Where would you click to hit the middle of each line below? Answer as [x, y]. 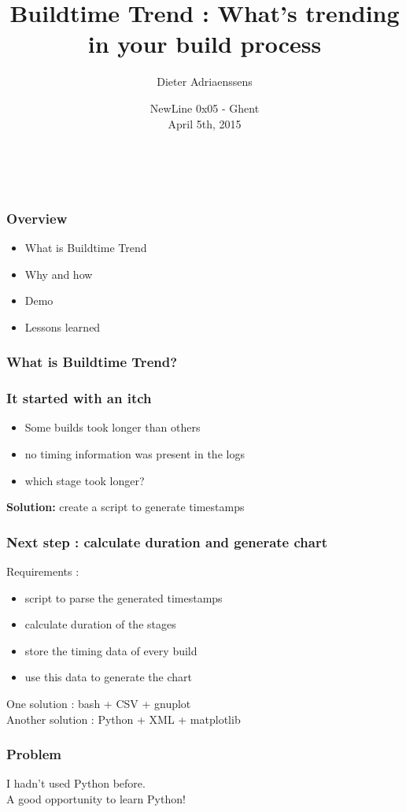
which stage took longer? [85, 480]
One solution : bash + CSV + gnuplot [99, 703]
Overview [37, 218]
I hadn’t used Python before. [76, 783]
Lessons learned [63, 326]
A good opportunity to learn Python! [96, 798]
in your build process [205, 44]
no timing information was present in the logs [135, 453]
